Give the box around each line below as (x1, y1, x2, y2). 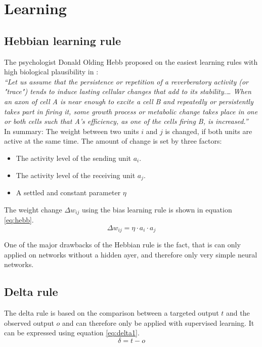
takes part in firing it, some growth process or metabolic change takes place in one (4, 106, 258, 116)
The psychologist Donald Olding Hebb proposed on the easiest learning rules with (4, 56, 258, 67)
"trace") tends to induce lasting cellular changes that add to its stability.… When (4, 86, 251, 97)
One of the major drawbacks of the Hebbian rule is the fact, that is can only (4, 239, 241, 250)
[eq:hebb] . (4, 214, 34, 225)
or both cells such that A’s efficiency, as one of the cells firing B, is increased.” (4, 116, 248, 126)
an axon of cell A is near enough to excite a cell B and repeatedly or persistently (4, 96, 253, 106)
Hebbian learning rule (4, 32, 121, 48)
